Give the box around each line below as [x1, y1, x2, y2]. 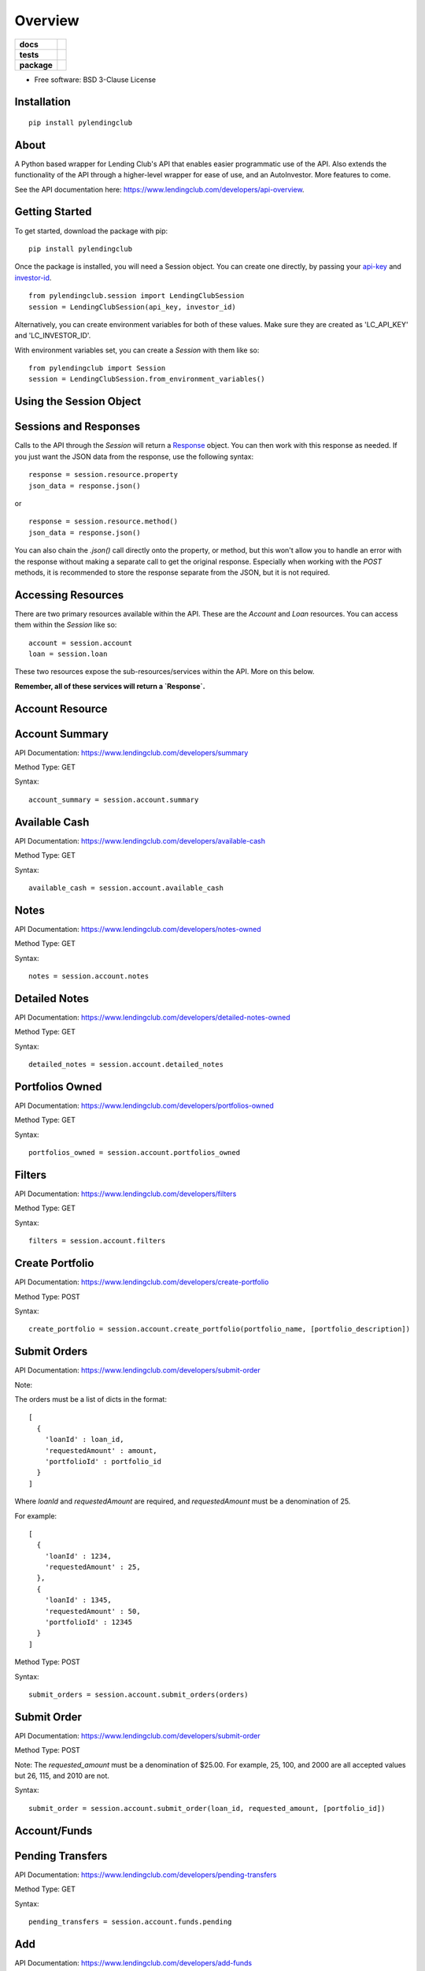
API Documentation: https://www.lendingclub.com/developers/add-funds [14, 1958, 252, 1967]
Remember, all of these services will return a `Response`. [14, 681, 205, 691]
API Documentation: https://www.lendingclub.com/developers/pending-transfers [14, 1869, 277, 1880]
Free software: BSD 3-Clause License [34, 75, 157, 84]
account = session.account [28, 639, 133, 647]
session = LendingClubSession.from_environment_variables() [28, 374, 265, 384]
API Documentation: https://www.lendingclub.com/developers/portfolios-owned [14, 1101, 275, 1110]
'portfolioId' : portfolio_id [44, 1457, 161, 1466]
